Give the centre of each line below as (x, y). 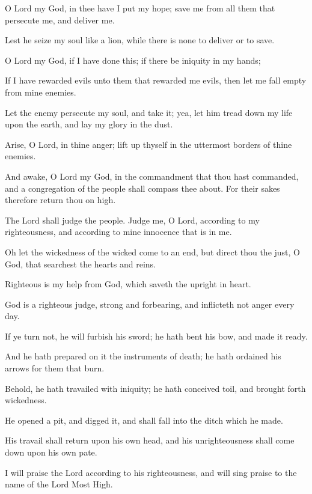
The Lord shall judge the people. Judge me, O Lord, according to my (132, 220)
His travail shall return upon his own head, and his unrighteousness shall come (150, 440)
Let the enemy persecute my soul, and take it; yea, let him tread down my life (149, 112)
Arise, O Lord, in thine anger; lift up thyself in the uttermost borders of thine (148, 144)
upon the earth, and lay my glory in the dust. (89, 124)
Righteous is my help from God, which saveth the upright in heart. (128, 284)
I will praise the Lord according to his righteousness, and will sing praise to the (151, 472)
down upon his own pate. (51, 452)
